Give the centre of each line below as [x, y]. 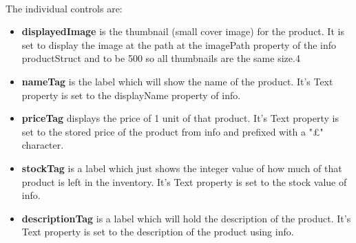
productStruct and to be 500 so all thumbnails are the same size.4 [161, 58]
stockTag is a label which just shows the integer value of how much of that [182, 168]
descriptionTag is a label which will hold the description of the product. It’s [186, 218]
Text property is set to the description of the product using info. [158, 232]
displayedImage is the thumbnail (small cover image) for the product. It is [183, 31]
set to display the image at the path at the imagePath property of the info [179, 44]
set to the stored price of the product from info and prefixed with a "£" [172, 131]
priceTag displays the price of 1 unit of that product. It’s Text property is [180, 118]
